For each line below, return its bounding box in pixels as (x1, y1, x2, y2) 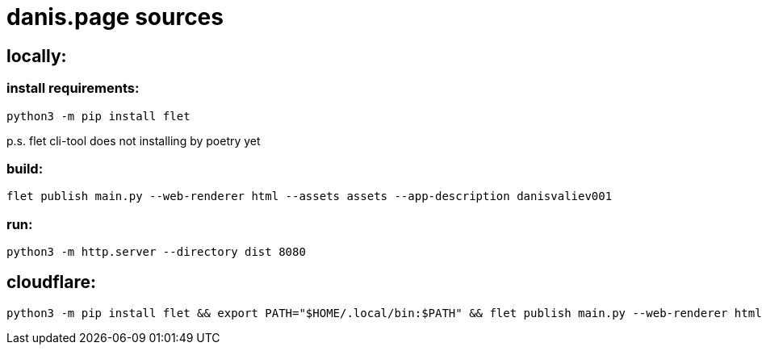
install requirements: (6, 80, 140, 97)
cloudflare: (6, 272, 97, 293)
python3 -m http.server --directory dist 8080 (6, 245, 306, 259)
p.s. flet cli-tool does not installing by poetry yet (6, 133, 261, 148)
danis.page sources (6, 3, 224, 31)
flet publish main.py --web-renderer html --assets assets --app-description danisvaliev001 (6, 190, 613, 203)
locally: (6, 45, 67, 66)
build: (6, 160, 44, 177)
